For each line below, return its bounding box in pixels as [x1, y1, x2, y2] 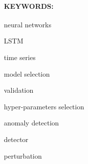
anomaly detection [4, 118, 59, 128]
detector [4, 134, 28, 144]
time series [4, 52, 36, 62]
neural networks [4, 19, 51, 29]
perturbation [4, 150, 42, 161]
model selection [4, 68, 50, 79]
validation [4, 85, 34, 95]
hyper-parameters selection [4, 101, 84, 111]
